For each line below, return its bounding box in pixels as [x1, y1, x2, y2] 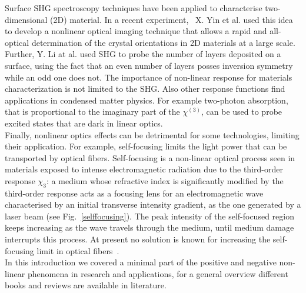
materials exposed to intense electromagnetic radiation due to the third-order [5, 163, 283, 175]
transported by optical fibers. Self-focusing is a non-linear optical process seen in [5, 151, 295, 164]
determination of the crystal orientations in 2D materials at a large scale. [31, 36, 295, 48]
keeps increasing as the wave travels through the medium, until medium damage [5, 221, 294, 234]
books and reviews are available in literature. [5, 279, 167, 291]
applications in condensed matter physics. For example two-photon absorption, [5, 94, 288, 106]
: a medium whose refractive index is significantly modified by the [46, 174, 284, 187]
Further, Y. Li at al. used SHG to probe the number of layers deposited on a [5, 48, 281, 60]
